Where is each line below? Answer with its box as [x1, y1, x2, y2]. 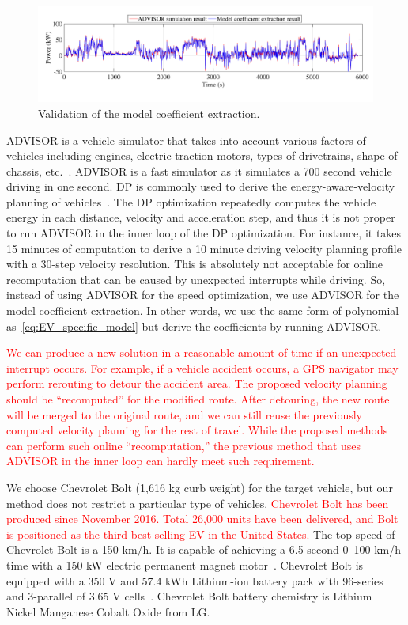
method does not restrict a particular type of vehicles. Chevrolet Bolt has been [6, 494, 389, 511]
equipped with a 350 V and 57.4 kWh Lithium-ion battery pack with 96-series [6, 572, 383, 589]
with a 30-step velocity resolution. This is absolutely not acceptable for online [6, 256, 383, 272]
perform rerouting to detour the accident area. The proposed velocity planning [6, 375, 387, 392]
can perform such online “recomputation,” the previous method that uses [6, 437, 361, 453]
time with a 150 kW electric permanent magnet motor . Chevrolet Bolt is [6, 556, 364, 573]
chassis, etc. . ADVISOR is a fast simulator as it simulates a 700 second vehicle [6, 162, 392, 179]
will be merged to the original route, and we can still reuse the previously [6, 406, 362, 422]
